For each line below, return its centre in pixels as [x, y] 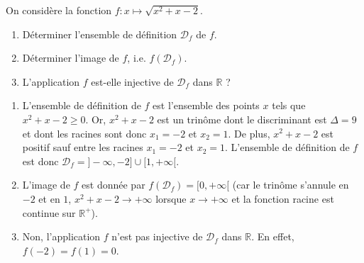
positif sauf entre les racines [83, 147]
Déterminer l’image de [71, 58]
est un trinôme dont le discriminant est [242, 119]
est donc [40, 161]
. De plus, [249, 133]
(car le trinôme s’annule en [291, 185]
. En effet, [273, 236]
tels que [289, 105]
